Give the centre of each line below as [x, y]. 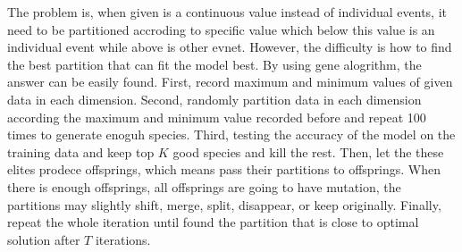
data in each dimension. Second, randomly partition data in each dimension [214, 99]
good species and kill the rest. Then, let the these [308, 151]
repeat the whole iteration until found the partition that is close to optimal [213, 222]
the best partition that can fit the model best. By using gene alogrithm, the [214, 64]
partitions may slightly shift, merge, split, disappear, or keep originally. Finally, [224, 204]
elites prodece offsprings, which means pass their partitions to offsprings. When [224, 169]
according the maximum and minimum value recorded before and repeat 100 [217, 117]
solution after [44, 239]
